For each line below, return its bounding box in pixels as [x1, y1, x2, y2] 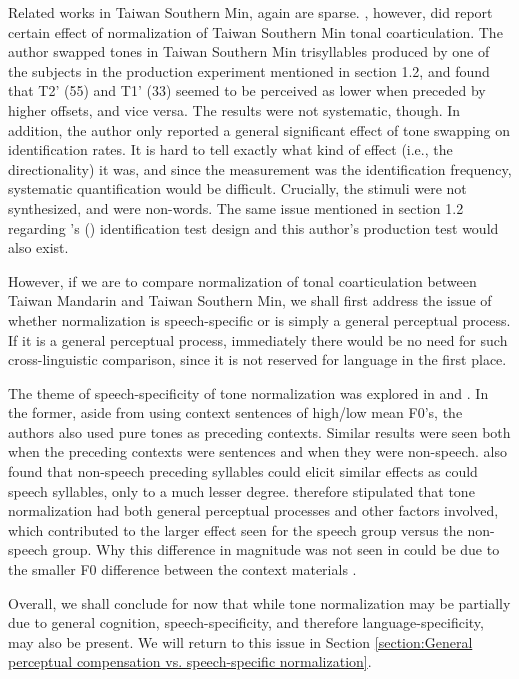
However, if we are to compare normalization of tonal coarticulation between [8, 270, 477, 291]
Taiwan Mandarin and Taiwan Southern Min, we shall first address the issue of [8, 290, 492, 311]
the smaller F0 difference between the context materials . [8, 559, 357, 580]
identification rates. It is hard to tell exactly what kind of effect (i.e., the [8, 139, 453, 160]
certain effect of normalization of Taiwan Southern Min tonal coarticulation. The [8, 21, 503, 42]
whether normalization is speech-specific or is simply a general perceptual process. [8, 309, 511, 330]
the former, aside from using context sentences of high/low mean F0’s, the [8, 402, 463, 423]
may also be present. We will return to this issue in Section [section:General [8, 631, 473, 652]
